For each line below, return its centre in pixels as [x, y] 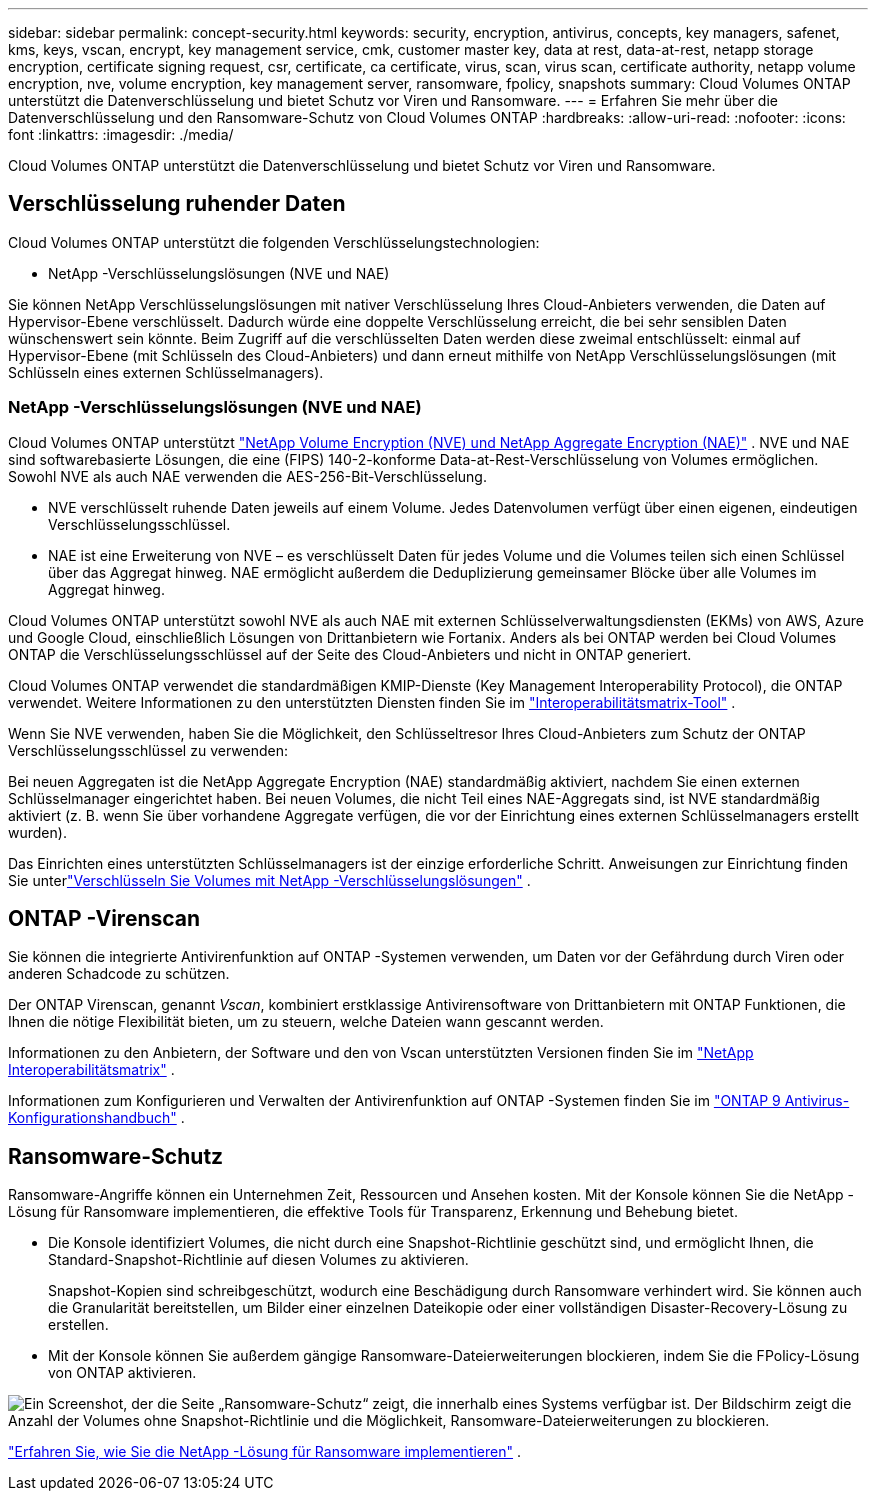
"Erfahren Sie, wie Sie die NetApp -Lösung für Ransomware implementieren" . [265, 1452]
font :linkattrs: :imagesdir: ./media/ [121, 134]
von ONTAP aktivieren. [122, 1373]
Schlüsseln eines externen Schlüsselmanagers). [166, 372]
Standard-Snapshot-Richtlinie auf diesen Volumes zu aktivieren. [258, 1260]
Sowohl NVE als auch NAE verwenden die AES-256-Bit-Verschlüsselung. [247, 476]
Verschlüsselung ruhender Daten [177, 204]
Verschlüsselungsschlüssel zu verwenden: [148, 750]
